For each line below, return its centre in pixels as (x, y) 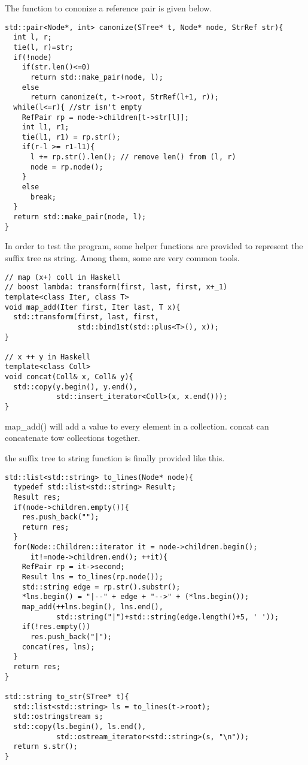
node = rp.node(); (67, 167)
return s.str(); (45, 747)
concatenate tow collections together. (73, 438)
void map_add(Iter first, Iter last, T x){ (93, 307)
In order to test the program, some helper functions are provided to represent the (154, 246)
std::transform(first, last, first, (86, 317)
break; (43, 197)
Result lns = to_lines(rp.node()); (92, 577)
